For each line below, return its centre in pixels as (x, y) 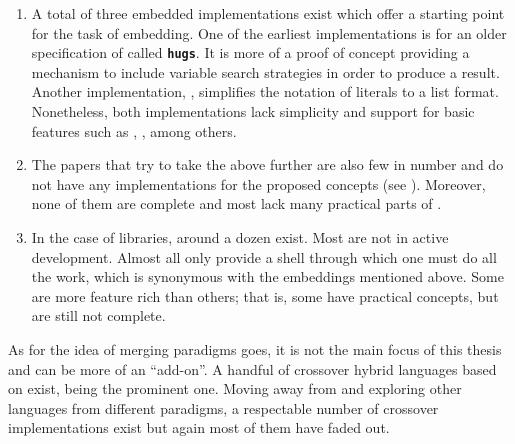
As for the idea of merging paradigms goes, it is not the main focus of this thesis (255, 348)
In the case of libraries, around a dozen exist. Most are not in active (240, 237)
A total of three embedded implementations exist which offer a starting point (268, 13)
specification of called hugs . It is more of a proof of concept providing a (250, 52)
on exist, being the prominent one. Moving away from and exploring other (235, 388)
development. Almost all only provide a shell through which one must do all (264, 256)
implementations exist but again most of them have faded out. (199, 427)
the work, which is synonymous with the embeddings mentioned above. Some (267, 276)
